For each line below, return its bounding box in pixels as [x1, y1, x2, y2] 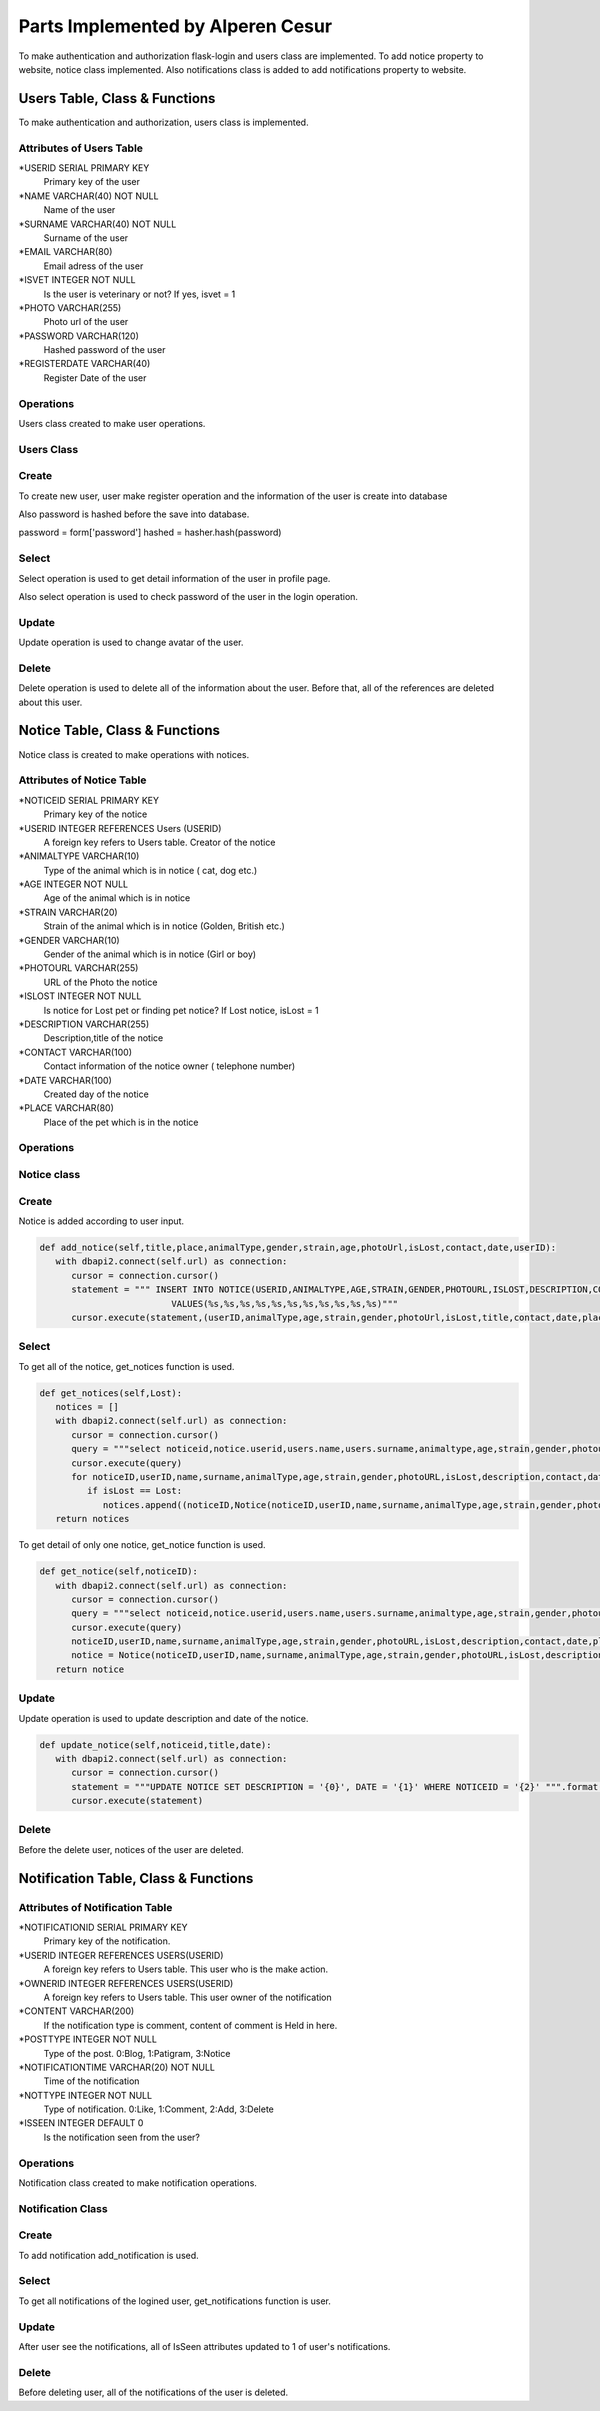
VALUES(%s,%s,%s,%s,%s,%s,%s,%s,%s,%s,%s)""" [171, 1298, 399, 1309]
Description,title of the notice [43, 1032, 164, 1044]
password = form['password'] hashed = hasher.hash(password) [18, 526, 282, 539]
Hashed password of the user [43, 344, 166, 356]
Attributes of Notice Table [18, 773, 147, 787]
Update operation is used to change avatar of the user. [18, 636, 244, 649]
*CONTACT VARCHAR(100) [18, 1046, 132, 1058]
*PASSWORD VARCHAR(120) [18, 330, 140, 342]
